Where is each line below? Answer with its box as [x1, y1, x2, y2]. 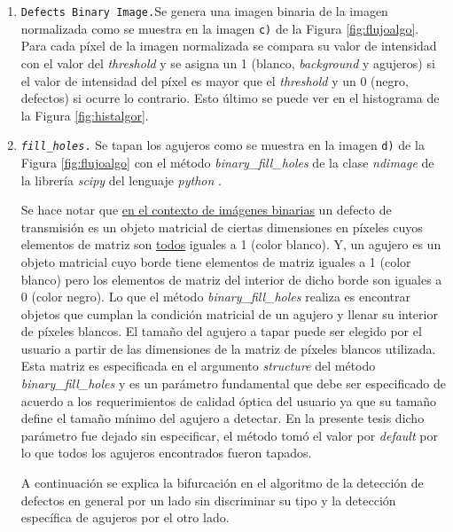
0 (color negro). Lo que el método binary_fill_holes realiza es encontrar [20, 287, 410, 306]
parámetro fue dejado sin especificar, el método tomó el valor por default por [20, 426, 438, 444]
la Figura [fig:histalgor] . [20, 106, 149, 124]
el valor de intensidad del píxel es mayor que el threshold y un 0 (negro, [20, 71, 409, 90]
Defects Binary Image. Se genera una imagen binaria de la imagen [20, 2, 388, 20]
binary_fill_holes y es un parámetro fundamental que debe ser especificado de [20, 374, 446, 393]
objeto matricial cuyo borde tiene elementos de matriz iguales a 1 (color [20, 252, 411, 270]
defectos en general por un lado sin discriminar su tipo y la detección [20, 490, 396, 509]
